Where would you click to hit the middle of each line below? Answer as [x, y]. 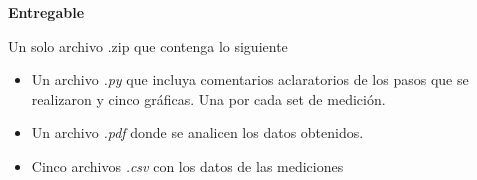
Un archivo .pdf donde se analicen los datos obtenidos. [197, 132]
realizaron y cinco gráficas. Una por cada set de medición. [208, 98]
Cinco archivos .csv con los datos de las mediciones [187, 165]
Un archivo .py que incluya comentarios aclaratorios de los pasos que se [250, 79]
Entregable [46, 12]
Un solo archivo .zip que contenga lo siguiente [148, 45]
